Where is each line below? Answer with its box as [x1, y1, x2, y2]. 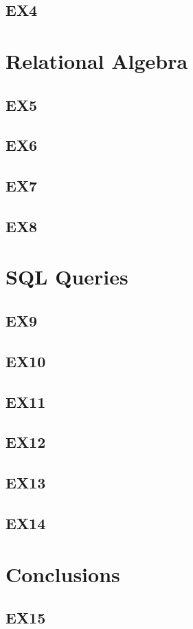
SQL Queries [5, 262, 128, 291]
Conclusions [5, 559, 120, 588]
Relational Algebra [5, 46, 188, 74]
